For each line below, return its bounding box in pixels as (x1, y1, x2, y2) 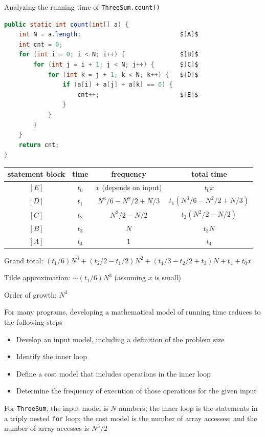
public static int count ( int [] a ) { (4, 20, 129, 28)
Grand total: (4, 255, 43, 265)
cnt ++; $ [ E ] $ (77, 91, 198, 98)
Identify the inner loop (16, 351, 87, 362)
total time (191, 169, 227, 179)
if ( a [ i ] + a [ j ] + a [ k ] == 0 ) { (62, 81, 173, 89)
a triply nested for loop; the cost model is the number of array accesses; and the (4, 412, 257, 423)
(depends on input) (102, 182, 162, 193)
